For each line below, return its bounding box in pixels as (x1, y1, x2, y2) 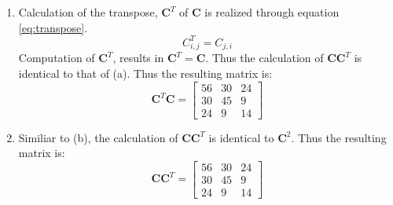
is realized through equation (204, 4, 340, 20)
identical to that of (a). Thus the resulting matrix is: (18, 65, 273, 82)
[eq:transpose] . (18, 19, 88, 35)
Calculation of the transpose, (18, 4, 158, 20)
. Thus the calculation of (205, 49, 324, 66)
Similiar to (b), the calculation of (18, 129, 178, 145)
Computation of (18, 49, 95, 66)
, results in (112, 49, 164, 66)
